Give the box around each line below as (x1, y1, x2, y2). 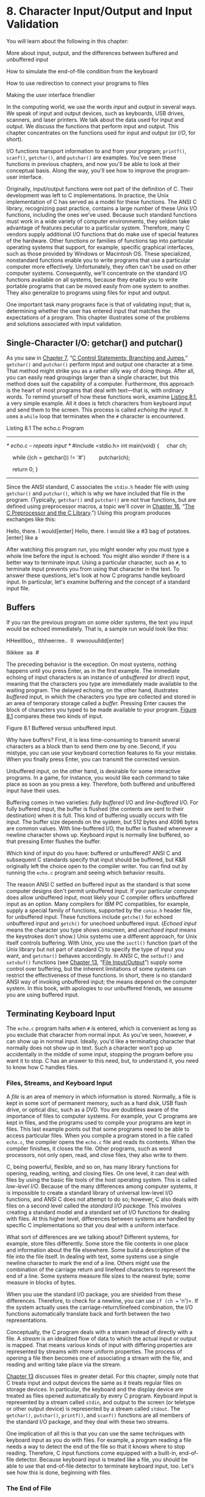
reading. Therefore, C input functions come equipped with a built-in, (6, 1449, 178, 1457)
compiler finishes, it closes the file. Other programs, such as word (6, 1145, 172, 1152)
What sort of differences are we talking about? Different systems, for (6, 1233, 179, 1241)
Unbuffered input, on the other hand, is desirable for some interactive (6, 767, 181, 775)
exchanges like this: (6, 515, 56, 523)
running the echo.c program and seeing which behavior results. (6, 869, 165, 876)
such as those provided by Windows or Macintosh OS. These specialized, (6, 250, 192, 257)
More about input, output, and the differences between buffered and (6, 49, 178, 56)
